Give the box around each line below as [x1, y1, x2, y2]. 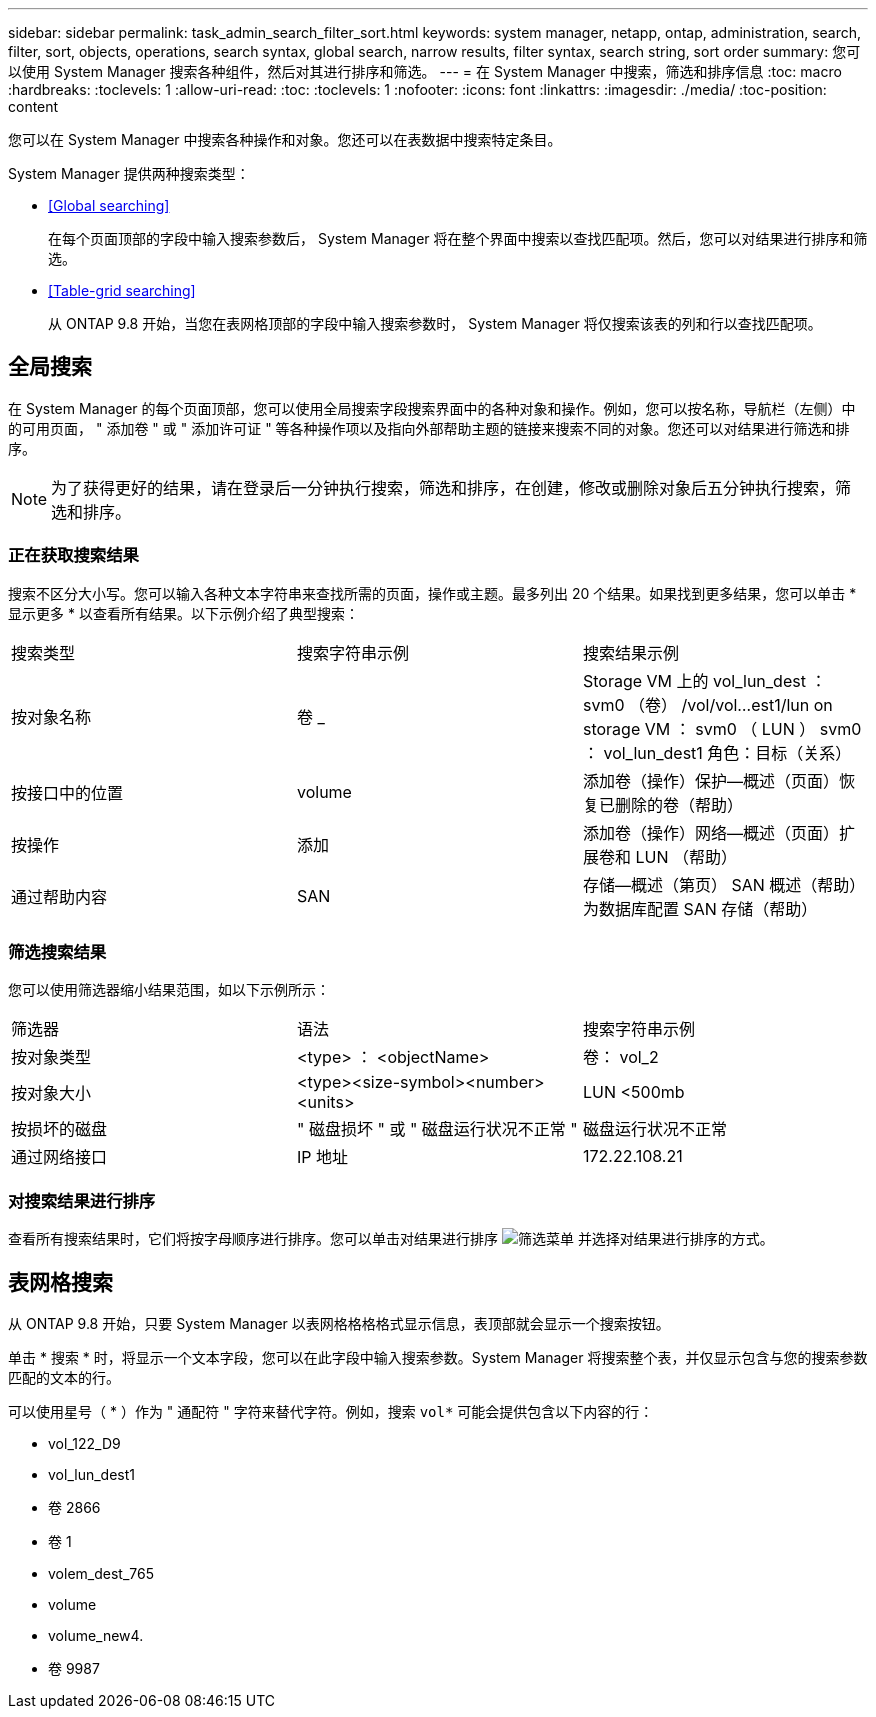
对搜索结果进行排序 [8, 1190, 156, 1211]
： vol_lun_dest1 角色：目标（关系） [582, 742, 852, 763]
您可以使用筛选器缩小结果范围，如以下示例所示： [8, 981, 330, 999]
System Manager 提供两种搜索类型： [8, 165, 250, 182]
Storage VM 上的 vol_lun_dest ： [582, 670, 827, 691]
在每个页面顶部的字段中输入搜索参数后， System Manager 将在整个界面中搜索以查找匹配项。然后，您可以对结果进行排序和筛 [48, 230, 868, 247]
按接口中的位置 [11, 782, 124, 803]
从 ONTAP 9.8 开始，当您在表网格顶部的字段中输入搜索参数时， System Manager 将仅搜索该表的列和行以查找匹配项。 [48, 315, 822, 332]
